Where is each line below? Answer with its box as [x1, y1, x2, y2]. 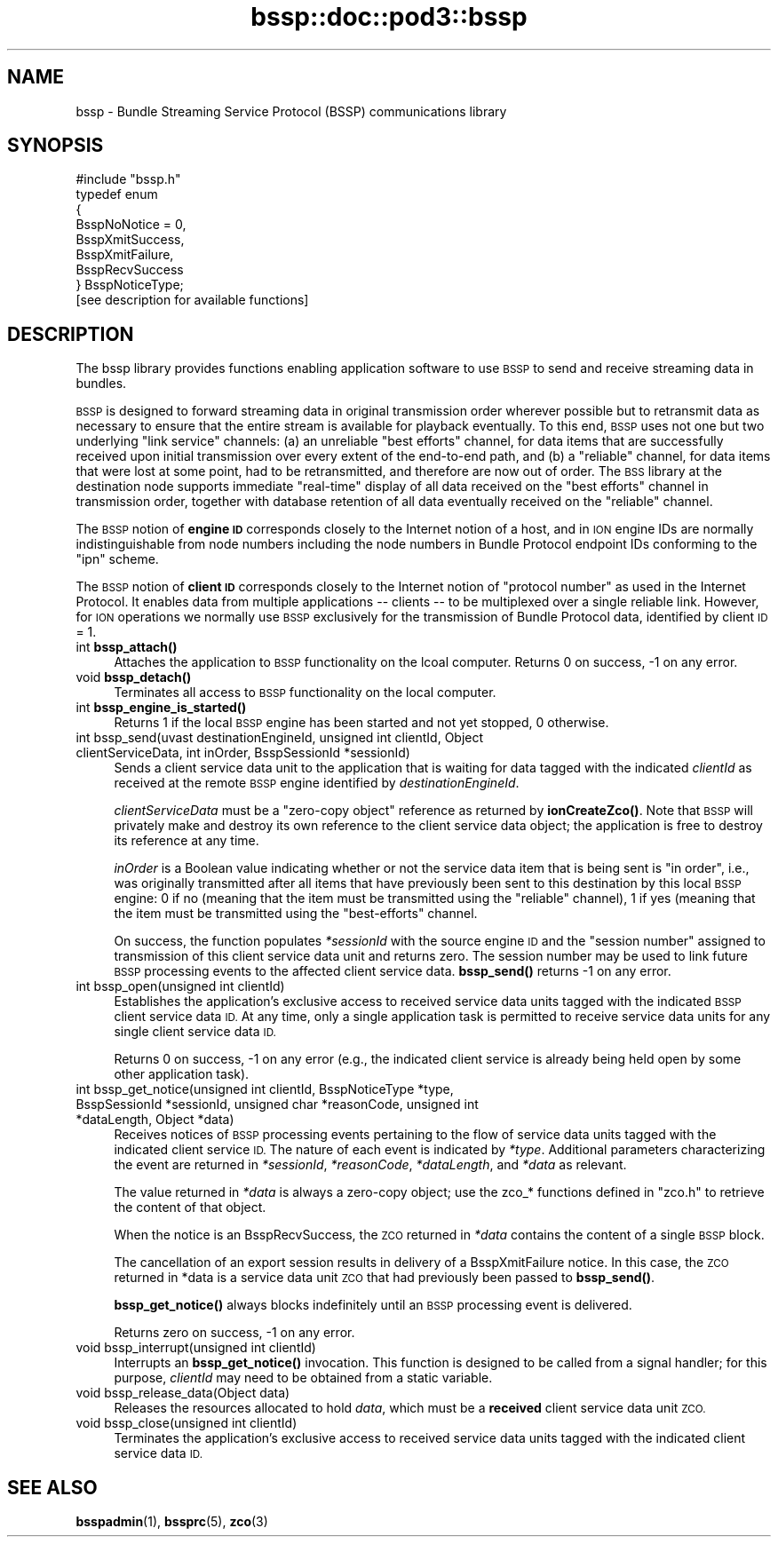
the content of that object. [114, 1200, 266, 1215]
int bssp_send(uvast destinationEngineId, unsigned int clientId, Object [75, 730, 484, 746]
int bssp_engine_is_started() [75, 700, 247, 716]
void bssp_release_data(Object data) [75, 1385, 290, 1401]
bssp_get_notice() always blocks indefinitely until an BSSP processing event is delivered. [114, 1297, 632, 1313]
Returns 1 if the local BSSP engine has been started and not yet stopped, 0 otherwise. [114, 715, 609, 731]
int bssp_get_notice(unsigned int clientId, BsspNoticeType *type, [75, 1081, 454, 1097]
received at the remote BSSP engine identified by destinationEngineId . [114, 775, 520, 791]
